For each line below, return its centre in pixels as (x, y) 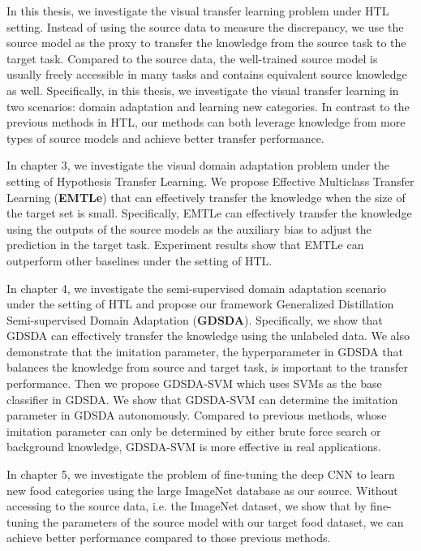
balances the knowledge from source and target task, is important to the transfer (207, 367)
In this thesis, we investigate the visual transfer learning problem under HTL (198, 11)
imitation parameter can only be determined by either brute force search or (194, 430)
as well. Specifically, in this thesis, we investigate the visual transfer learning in (203, 90)
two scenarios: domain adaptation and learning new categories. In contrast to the (208, 106)
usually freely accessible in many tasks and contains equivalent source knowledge (207, 74)
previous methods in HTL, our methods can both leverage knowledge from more (206, 122)
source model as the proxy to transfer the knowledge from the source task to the (206, 43)
